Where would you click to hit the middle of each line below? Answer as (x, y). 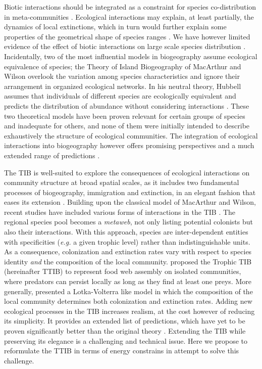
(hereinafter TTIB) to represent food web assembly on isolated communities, (123, 271)
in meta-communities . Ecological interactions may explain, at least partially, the (129, 16)
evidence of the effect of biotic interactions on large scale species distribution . (125, 46)
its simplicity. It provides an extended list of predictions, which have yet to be (125, 321)
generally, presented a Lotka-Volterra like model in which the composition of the (128, 291)
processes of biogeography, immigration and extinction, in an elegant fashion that (130, 192)
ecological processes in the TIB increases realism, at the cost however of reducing (129, 311)
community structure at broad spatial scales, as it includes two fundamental (122, 182)
